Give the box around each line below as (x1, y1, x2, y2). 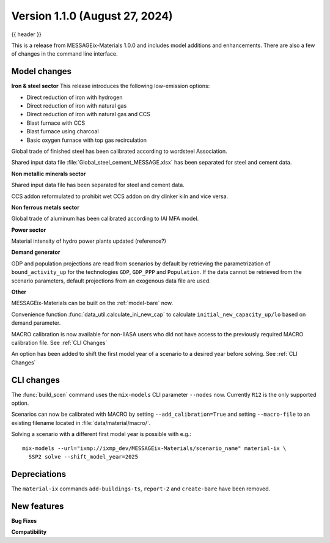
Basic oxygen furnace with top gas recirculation (26, 136, 147, 144)
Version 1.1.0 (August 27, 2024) (11, 9, 174, 23)
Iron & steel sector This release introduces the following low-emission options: (11, 83, 210, 90)
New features (11, 501, 64, 511)
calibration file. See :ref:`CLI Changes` (11, 339, 108, 346)
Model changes (11, 66, 72, 76)
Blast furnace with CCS (26, 119, 86, 127)
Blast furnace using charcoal (26, 128, 99, 135)
